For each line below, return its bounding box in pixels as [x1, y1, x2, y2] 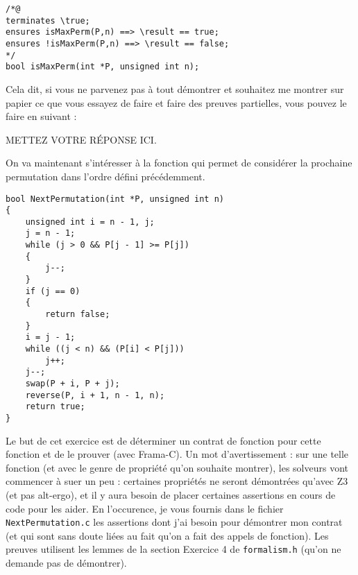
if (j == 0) [25, 286, 80, 296]
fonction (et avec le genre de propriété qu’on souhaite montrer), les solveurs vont [6, 460, 349, 474]
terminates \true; [6, 15, 90, 26]
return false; [45, 309, 110, 320]
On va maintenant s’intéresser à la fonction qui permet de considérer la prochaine [6, 155, 352, 170]
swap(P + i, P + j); [25, 379, 120, 388]
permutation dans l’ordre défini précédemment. [6, 169, 205, 183]
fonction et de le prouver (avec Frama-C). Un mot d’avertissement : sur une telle [6, 447, 349, 461]
